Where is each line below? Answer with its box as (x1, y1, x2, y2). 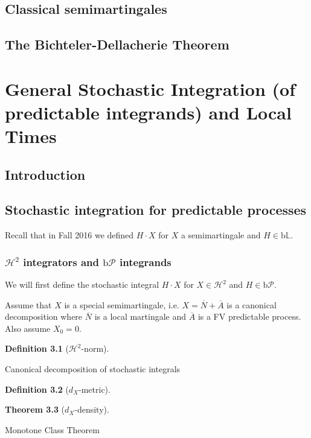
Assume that (5, 298, 52, 311)
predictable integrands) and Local (5, 100, 292, 124)
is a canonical (226, 298, 277, 311)
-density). (74, 403, 109, 416)
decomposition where (5, 310, 83, 323)
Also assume (5, 322, 51, 334)
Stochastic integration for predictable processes (5, 200, 307, 219)
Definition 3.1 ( (5, 342, 69, 355)
